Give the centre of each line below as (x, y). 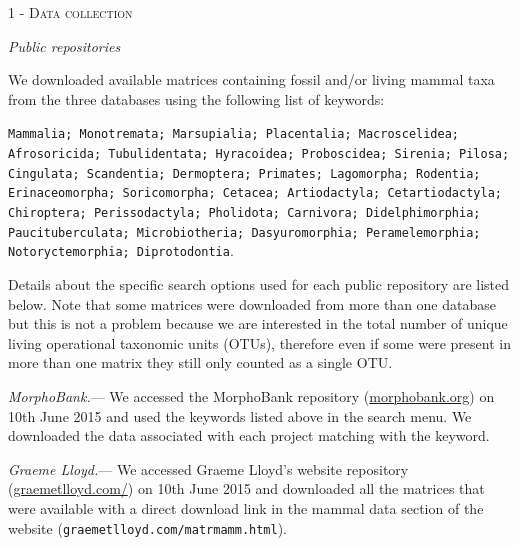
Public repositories (64, 45)
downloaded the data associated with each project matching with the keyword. (249, 435)
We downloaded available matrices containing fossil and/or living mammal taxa (251, 79)
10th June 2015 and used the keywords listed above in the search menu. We (240, 415)
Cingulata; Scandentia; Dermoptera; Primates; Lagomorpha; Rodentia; (244, 173)
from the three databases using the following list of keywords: (196, 98)
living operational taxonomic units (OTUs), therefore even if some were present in (259, 342)
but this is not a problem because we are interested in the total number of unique (258, 323)
